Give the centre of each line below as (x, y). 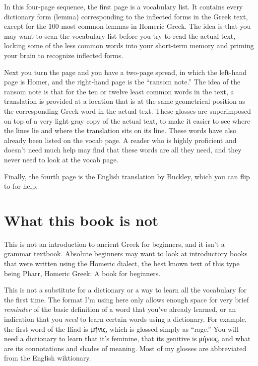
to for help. (21, 186)
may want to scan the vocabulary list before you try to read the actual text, (120, 36)
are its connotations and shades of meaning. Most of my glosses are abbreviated (125, 348)
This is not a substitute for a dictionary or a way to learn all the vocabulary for (126, 290)
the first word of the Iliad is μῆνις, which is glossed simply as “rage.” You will (121, 329)
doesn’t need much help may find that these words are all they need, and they (123, 150)
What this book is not (81, 220)
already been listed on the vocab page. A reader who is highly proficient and (120, 140)
